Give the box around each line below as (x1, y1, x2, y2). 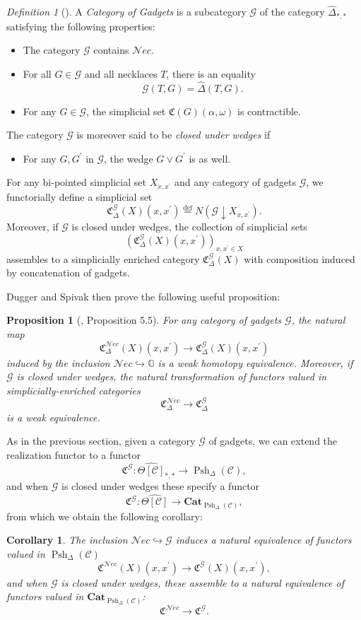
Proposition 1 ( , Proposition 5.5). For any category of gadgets (6, 312, 282, 327)
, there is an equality (166, 66, 256, 81)
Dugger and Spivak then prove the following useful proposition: (6, 288, 280, 303)
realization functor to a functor (6, 447, 141, 462)
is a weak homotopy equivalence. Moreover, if (158, 355, 353, 370)
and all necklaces (84, 66, 158, 81)
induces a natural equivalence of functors (175, 532, 352, 547)
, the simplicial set (86, 103, 166, 118)
